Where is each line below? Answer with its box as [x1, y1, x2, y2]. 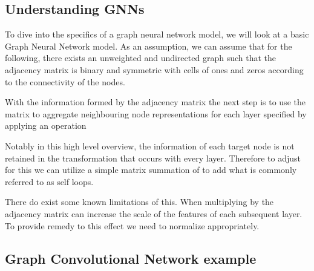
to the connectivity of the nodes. [5, 75, 125, 88]
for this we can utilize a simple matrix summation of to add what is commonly [5, 163, 297, 176]
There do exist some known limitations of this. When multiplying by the [5, 195, 274, 208]
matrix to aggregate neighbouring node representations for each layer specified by [5, 107, 307, 120]
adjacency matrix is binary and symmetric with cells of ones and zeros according [5, 63, 304, 76]
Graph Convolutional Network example [5, 249, 257, 267]
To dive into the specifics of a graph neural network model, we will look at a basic [5, 28, 309, 41]
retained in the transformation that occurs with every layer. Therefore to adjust [5, 151, 301, 164]
